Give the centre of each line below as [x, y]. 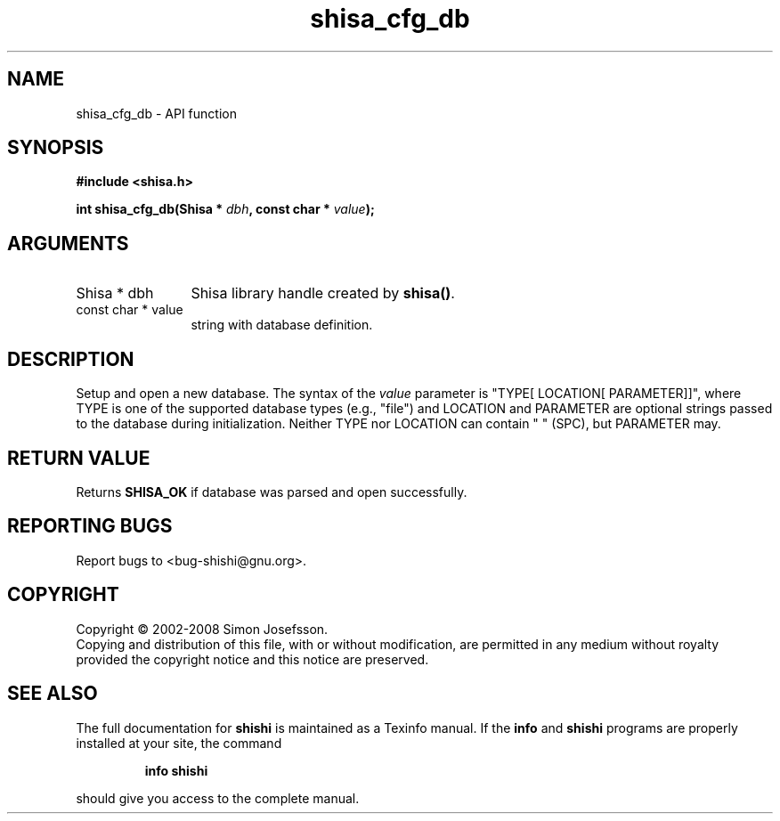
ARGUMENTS [68, 243]
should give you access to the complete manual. [218, 798]
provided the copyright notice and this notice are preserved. [252, 659]
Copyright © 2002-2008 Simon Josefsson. [202, 629]
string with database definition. [282, 325]
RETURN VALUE [79, 458]
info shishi [176, 770]
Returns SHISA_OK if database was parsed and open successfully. [272, 492]
